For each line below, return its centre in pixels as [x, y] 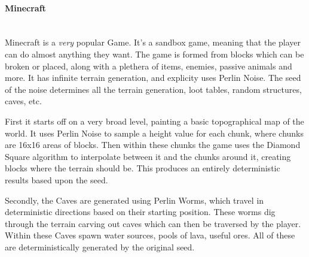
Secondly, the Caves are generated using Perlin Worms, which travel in [134, 200]
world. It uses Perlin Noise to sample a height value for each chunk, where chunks [154, 133]
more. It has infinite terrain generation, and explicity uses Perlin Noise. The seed [153, 78]
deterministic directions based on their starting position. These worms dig [140, 212]
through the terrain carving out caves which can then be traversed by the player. [153, 223]
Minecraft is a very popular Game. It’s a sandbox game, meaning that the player [153, 42]
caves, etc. [23, 101]
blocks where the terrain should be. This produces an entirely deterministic [143, 168]
